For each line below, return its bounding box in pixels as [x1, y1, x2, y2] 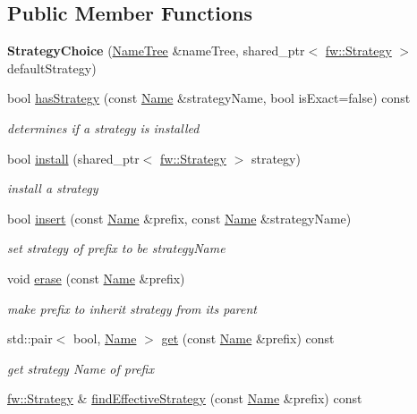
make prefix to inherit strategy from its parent [7, 299, 257, 317]
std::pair [7, 329, 53, 348]
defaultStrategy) [7, 58, 97, 77]
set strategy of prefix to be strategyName [7, 239, 226, 258]
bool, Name [73, 329, 137, 348]
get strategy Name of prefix [7, 359, 154, 377]
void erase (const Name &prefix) [7, 268, 185, 287]
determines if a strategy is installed [7, 118, 200, 137]
